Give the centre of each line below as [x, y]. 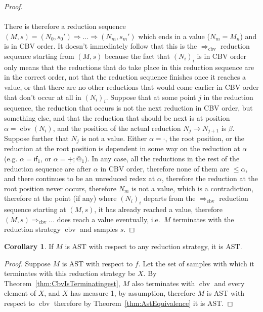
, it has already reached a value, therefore [158, 209]
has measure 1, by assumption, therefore [133, 293]
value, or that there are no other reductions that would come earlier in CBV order [131, 86]
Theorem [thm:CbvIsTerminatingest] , [62, 283]
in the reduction [228, 97]
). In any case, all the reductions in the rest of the [162, 159]
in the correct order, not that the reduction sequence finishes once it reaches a [125, 77]
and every [229, 283]
